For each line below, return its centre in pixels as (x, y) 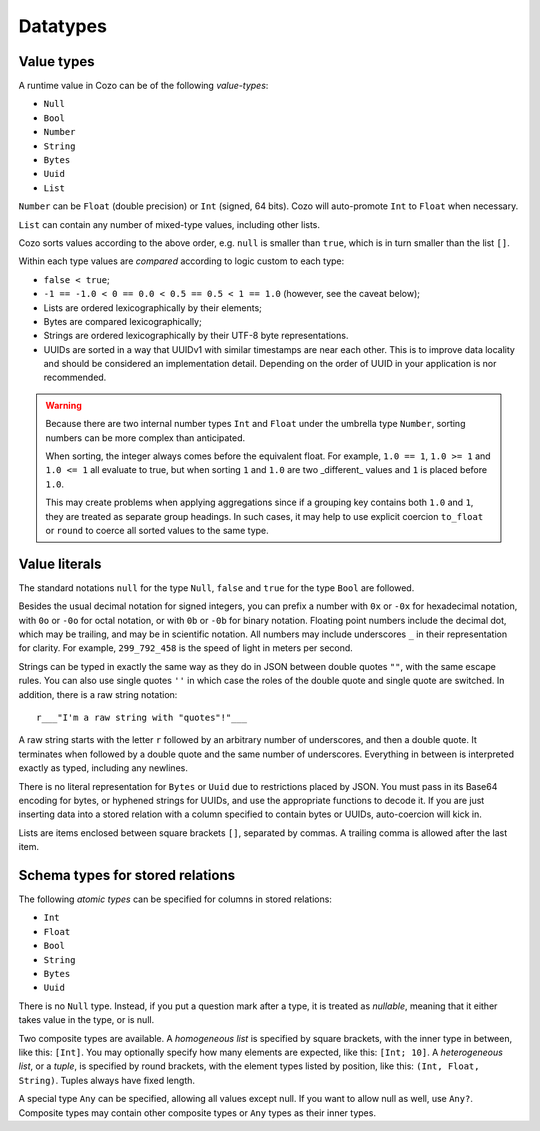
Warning (63, 405)
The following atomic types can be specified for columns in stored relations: (175, 899)
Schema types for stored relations (127, 875)
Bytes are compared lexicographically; (122, 321)
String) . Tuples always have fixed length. (106, 1080)
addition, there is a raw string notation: (98, 694)
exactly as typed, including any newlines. (103, 768)
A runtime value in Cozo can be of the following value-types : (143, 86)
